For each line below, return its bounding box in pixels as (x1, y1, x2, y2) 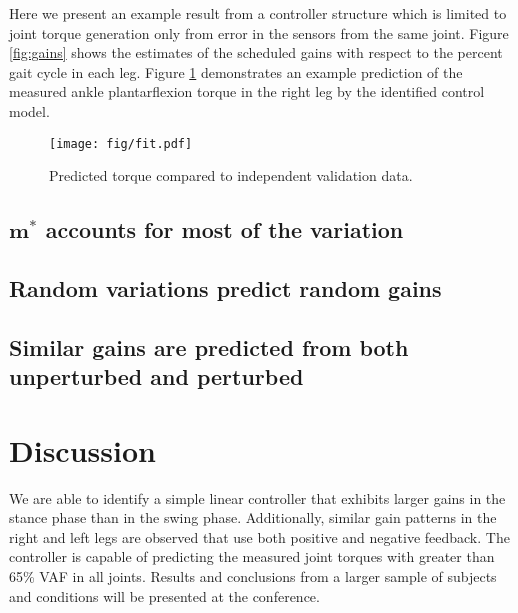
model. (9, 100, 50, 121)
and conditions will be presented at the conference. (9, 585, 320, 606)
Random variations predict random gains (9, 272, 442, 303)
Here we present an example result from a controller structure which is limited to (9, 3, 507, 23)
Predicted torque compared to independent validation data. (49, 165, 413, 186)
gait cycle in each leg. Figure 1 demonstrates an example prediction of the (9, 61, 463, 82)
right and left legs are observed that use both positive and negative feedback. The (9, 526, 510, 547)
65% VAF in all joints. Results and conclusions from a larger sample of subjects (9, 566, 497, 587)
